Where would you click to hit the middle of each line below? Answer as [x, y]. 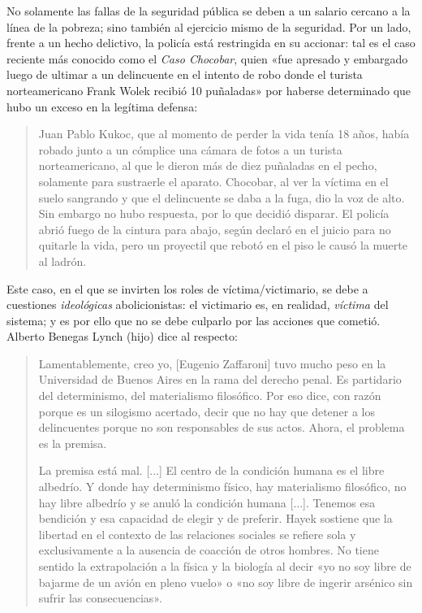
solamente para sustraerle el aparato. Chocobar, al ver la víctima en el [213, 181]
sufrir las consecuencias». [100, 598]
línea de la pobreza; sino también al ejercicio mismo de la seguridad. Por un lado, [209, 26]
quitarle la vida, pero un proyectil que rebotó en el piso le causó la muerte [223, 245]
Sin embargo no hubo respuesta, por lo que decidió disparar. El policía [214, 213]
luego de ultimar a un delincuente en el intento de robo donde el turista [185, 74]
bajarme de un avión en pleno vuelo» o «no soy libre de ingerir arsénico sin [226, 582]
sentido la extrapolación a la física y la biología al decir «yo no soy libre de [225, 566]
